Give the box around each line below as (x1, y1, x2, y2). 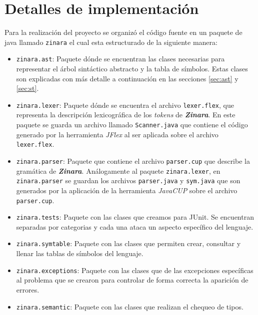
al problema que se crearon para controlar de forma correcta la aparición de (16, 275, 248, 285)
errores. (16, 284, 39, 295)
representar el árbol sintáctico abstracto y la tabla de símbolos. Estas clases (16, 63, 248, 74)
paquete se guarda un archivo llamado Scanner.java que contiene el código (16, 119, 248, 130)
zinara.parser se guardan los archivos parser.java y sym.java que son (16, 175, 240, 186)
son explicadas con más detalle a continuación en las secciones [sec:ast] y (16, 73, 238, 83)
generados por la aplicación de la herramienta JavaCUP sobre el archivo (16, 185, 237, 195)
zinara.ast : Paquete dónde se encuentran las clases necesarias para (16, 53, 225, 64)
